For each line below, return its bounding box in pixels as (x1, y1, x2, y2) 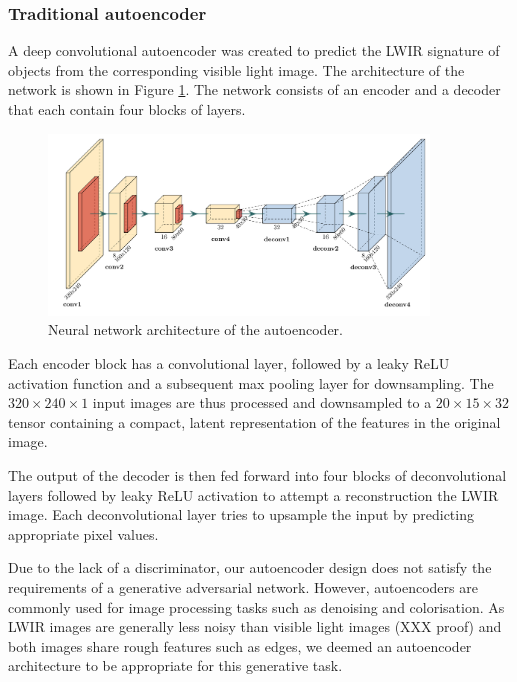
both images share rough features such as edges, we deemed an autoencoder (8, 635, 472, 656)
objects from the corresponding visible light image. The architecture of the (8, 59, 465, 80)
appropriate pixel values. (8, 523, 159, 544)
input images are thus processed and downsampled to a (92, 392, 432, 413)
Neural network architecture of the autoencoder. (48, 319, 343, 340)
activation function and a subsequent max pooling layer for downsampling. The (8, 372, 494, 393)
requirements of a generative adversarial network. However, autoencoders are (8, 576, 478, 597)
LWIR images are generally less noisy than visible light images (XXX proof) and (8, 616, 502, 637)
